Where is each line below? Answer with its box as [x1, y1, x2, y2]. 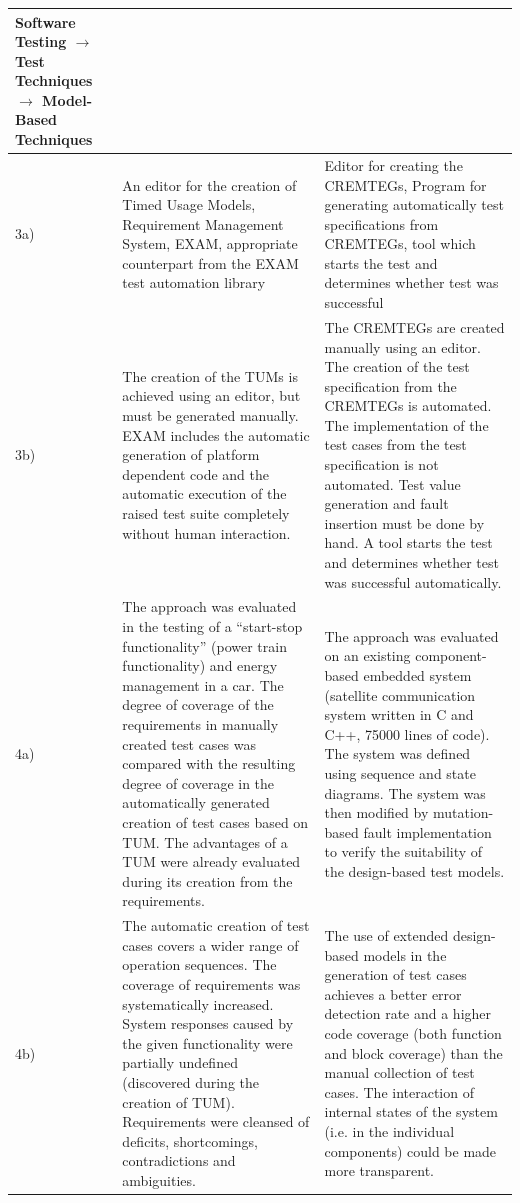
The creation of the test [324, 356, 470, 377]
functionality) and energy [122, 655, 278, 676]
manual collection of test [324, 1062, 475, 1083]
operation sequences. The [122, 954, 277, 975]
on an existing [324, 645, 411, 666]
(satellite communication [324, 684, 476, 705]
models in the [363, 944, 447, 965]
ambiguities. [122, 1169, 196, 1190]
